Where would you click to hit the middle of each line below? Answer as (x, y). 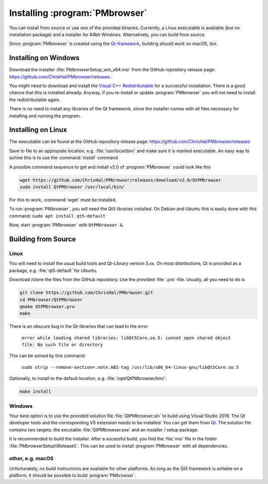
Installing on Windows (44, 58)
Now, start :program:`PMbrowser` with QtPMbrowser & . (67, 225)
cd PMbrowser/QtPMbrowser (51, 300)
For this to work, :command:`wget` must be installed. (63, 200)
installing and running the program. (45, 116)
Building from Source (43, 239)
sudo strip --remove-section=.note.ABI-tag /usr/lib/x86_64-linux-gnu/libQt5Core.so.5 (130, 367)
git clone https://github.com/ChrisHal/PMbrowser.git (86, 293)
